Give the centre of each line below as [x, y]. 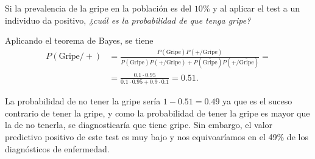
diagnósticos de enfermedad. [57, 148]
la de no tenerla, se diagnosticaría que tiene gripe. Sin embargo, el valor [139, 125]
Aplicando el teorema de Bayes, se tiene [79, 40]
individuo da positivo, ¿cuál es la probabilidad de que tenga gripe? [128, 20]
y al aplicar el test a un [257, 8]
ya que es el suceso [257, 101]
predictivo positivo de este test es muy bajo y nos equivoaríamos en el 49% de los [157, 137]
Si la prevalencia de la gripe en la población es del [98, 8]
